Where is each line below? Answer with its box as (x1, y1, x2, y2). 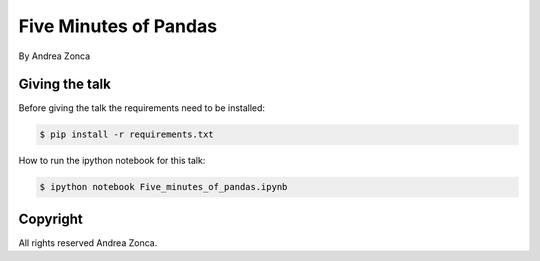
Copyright (18, 210, 84, 227)
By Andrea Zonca (18, 50, 91, 62)
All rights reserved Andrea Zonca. (18, 236, 158, 249)
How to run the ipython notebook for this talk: (18, 155, 206, 167)
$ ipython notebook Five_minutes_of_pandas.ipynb (39, 181, 288, 193)
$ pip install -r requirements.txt (39, 129, 214, 140)
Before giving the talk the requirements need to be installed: (18, 102, 265, 114)
